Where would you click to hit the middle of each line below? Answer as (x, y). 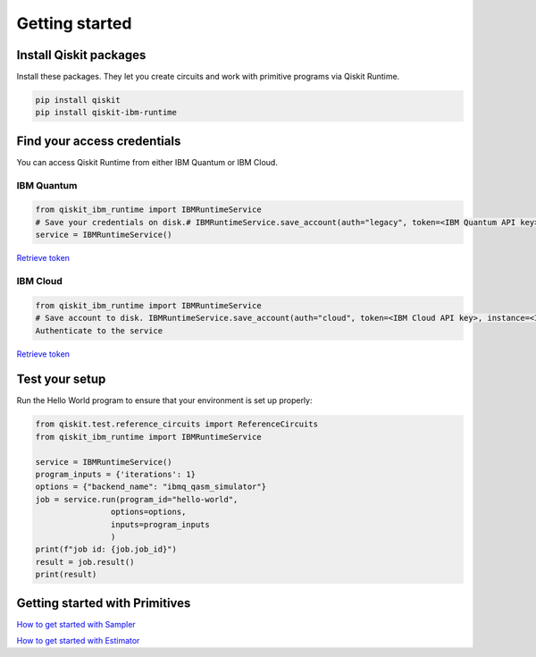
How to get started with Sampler (76, 624)
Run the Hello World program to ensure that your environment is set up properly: (164, 400)
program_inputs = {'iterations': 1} (116, 475)
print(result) (66, 575)
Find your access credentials (99, 141)
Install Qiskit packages (81, 55)
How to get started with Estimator (78, 641)
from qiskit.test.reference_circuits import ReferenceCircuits (177, 424)
